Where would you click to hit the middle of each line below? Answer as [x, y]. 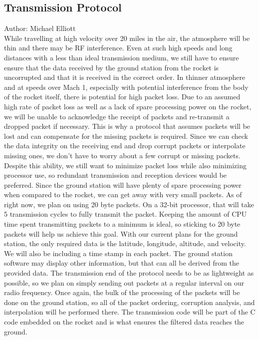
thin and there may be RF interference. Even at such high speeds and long [118, 48]
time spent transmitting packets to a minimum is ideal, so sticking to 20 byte [122, 224]
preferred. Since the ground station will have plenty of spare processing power [123, 184]
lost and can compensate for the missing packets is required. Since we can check [126, 136]
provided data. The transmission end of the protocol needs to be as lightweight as [129, 273]
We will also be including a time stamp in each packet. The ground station [118, 253]
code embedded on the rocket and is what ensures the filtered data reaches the [124, 322]
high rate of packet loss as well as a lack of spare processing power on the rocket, [128, 106]
